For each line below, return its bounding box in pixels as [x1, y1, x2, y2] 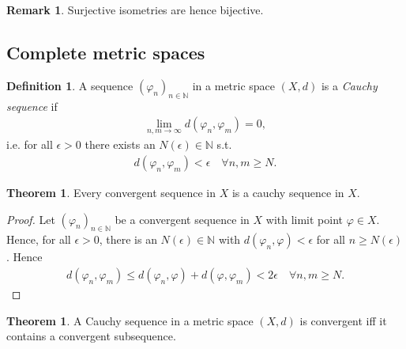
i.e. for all [6, 136, 53, 153]
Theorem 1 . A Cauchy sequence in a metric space [6, 312, 254, 328]
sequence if [6, 97, 58, 114]
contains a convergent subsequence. [6, 328, 176, 344]
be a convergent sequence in [115, 211, 250, 227]
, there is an [99, 231, 157, 248]
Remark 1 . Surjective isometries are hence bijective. [6, 2, 264, 17]
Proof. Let [6, 211, 55, 227]
